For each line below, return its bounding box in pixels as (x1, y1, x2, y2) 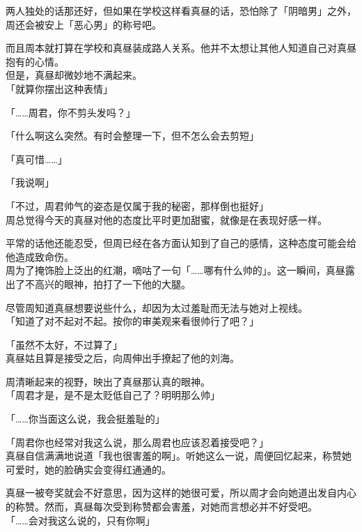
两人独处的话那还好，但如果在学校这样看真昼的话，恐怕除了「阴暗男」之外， (6, 3, 356, 17)
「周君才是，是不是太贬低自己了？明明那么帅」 (6, 388, 220, 402)
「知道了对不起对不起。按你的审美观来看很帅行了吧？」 (6, 314, 259, 328)
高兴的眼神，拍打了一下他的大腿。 (34, 276, 191, 291)
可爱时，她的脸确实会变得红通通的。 (6, 462, 171, 476)
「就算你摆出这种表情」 (6, 81, 113, 96)
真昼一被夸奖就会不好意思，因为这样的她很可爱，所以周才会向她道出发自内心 (6, 485, 356, 500)
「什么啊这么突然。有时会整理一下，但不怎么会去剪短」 (6, 128, 259, 143)
